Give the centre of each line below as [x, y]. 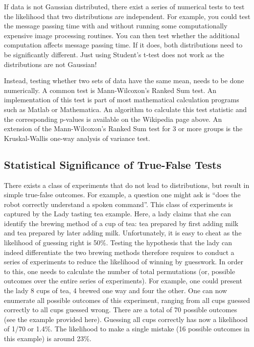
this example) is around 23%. [48, 338]
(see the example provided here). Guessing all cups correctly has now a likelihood [126, 319]
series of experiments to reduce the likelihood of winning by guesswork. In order [124, 262]
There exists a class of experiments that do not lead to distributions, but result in [127, 185]
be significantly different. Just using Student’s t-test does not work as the [114, 54]
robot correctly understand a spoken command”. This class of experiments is [118, 204]
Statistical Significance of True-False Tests [113, 164]
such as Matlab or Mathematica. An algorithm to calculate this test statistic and [125, 109]
